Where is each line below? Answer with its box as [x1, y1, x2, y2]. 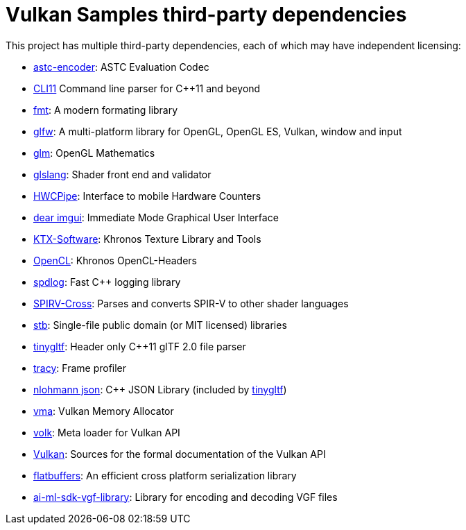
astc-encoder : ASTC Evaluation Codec [33, 60, 209, 73]
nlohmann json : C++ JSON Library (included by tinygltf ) [33, 383, 287, 395]
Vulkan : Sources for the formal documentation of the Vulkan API [33, 447, 326, 460]
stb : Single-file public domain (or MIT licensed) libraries [33, 318, 287, 331]
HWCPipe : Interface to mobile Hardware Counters [33, 189, 261, 202]
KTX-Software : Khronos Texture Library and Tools [33, 232, 261, 245]
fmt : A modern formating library [33, 103, 178, 116]
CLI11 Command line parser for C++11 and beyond [33, 82, 261, 94]
